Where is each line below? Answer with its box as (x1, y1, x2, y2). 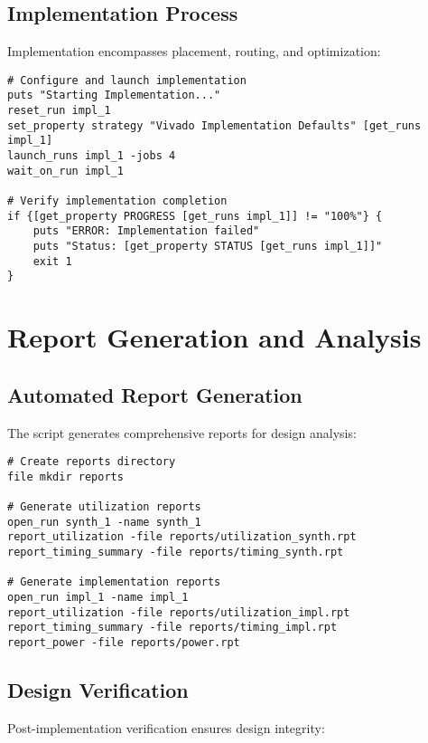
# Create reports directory (7, 455, 176, 469)
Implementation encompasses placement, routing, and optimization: (7, 42, 381, 61)
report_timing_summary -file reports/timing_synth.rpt (7, 546, 344, 559)
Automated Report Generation (7, 380, 302, 408)
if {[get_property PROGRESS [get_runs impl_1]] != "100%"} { (7, 209, 383, 223)
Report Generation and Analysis (7, 319, 422, 356)
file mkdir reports (7, 470, 124, 483)
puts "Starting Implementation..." (7, 89, 221, 102)
